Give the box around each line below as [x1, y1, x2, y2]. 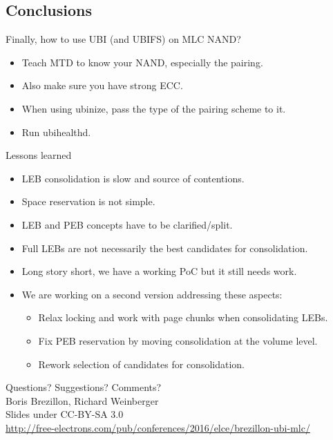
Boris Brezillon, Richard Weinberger [6, 393, 159, 408]
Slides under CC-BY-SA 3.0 [6, 407, 124, 421]
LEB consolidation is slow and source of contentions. [21, 171, 245, 185]
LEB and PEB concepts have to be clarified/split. [21, 217, 233, 231]
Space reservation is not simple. [21, 194, 155, 209]
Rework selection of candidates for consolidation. [38, 356, 245, 371]
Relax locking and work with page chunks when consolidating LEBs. [38, 310, 328, 325]
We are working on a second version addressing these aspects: [21, 287, 283, 301]
